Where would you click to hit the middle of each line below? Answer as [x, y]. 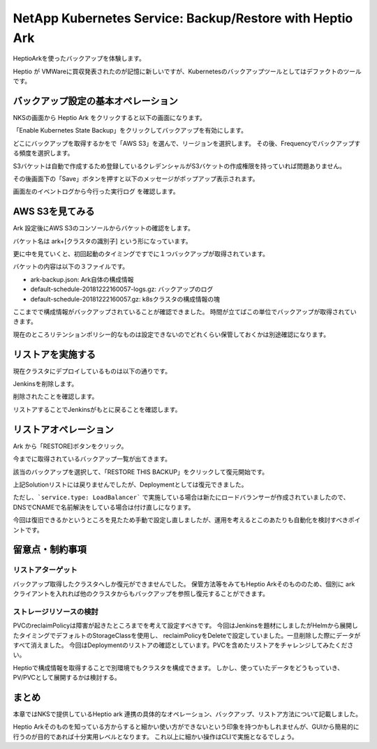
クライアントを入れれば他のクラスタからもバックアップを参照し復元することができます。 [141, 594]
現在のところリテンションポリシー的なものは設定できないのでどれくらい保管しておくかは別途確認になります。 [171, 334]
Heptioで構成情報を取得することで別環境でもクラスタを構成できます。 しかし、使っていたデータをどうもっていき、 [178, 667]
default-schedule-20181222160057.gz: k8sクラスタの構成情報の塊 [125, 299]
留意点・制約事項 [50, 550]
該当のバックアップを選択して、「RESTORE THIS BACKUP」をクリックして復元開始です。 [141, 472]
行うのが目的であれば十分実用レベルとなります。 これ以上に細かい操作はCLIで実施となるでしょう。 [155, 736]
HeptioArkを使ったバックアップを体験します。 [79, 59]
